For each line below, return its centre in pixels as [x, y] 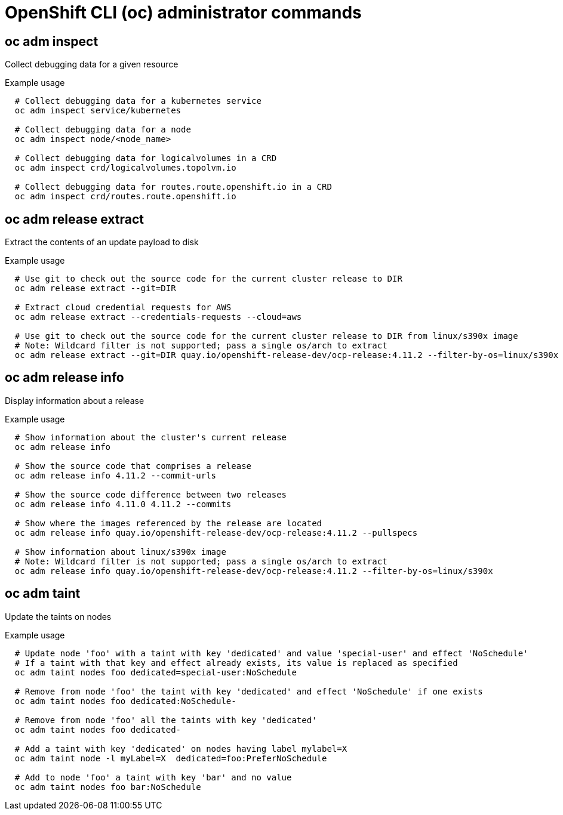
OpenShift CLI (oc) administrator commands [183, 13]
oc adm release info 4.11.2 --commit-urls [116, 475]
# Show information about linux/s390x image [120, 552]
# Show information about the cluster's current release [151, 437]
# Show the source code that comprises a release [133, 466]
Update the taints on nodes [58, 616]
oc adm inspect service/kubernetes [98, 111]
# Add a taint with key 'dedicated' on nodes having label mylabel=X [181, 748]
